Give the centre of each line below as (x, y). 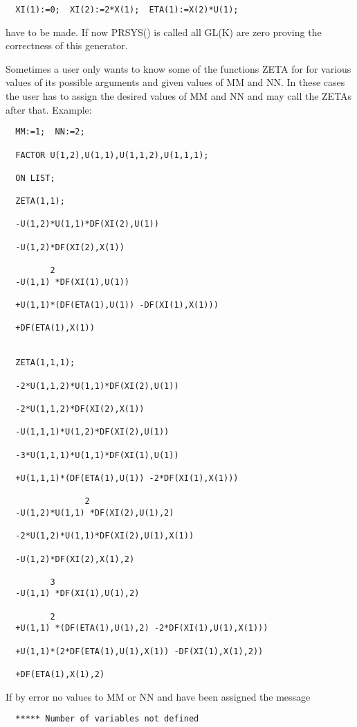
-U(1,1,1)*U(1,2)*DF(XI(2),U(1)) (92, 432)
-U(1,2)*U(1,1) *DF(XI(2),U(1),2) (95, 513)
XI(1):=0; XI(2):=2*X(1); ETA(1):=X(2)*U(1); (127, 10)
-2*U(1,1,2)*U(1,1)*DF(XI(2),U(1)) (97, 386)
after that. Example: (49, 109)
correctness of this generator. (67, 45)
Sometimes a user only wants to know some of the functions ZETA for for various (178, 68)
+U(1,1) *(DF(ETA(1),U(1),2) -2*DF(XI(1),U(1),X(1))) (142, 628)
